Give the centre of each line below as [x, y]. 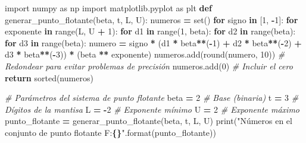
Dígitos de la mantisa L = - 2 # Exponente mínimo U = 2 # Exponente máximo [152, 109]
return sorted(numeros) [49, 77]
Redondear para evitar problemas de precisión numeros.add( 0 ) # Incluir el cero [149, 66]
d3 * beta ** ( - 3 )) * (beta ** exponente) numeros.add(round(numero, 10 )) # [145, 54]
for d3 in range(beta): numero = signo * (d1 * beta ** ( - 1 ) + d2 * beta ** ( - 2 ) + [153, 42]
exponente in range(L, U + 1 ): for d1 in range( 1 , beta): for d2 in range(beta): [150, 31]
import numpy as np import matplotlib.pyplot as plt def [108, 8]
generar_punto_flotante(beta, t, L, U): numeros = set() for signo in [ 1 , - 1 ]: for [152, 19]
